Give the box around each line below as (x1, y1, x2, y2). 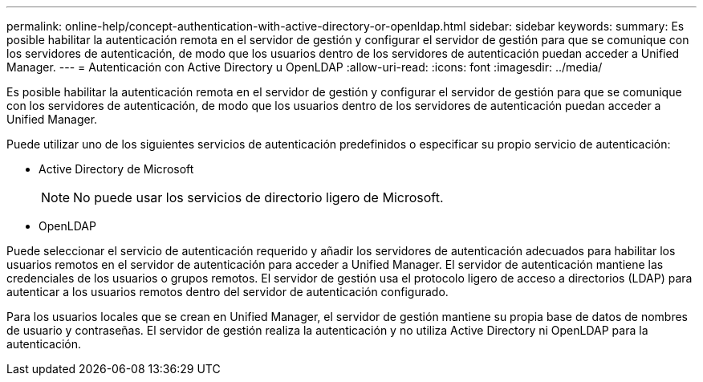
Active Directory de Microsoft (39, 162, 194, 176)
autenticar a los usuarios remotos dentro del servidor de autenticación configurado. (6, 285, 449, 299)
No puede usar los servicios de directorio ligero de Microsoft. (73, 189, 444, 205)
